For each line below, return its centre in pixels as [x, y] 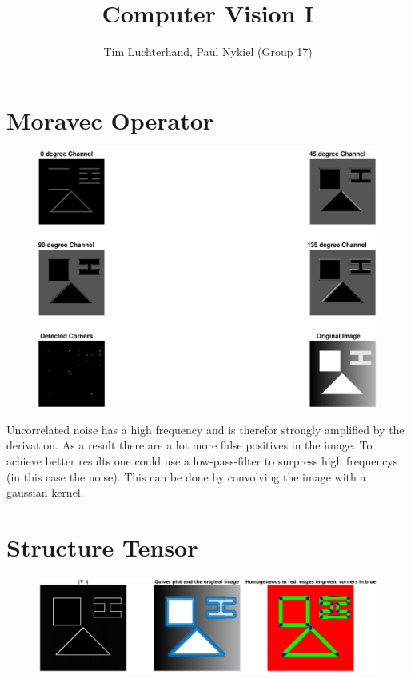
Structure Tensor [102, 547]
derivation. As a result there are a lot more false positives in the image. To [190, 445]
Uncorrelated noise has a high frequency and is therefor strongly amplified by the [205, 429]
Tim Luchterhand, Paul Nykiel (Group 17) [208, 52]
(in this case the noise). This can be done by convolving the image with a [186, 476]
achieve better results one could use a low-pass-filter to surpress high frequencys [202, 460]
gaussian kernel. [45, 492]
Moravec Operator [110, 120]
